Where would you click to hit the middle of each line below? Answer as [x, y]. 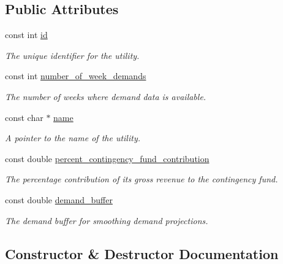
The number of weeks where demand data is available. [106, 96]
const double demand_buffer [59, 199]
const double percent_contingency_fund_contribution [107, 158]
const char [24, 117]
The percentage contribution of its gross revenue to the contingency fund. [141, 179]
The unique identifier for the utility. [72, 55]
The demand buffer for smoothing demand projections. [107, 220]
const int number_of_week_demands [76, 76]
